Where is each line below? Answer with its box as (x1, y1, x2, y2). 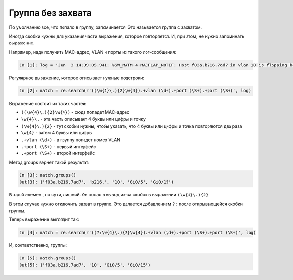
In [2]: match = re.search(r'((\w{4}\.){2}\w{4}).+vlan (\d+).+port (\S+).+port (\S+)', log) (19, 88, 251, 93)
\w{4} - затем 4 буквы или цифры (21, 130, 93, 136)
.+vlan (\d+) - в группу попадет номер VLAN (21, 137, 121, 143)
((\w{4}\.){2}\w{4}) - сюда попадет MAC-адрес (21, 109, 130, 115)
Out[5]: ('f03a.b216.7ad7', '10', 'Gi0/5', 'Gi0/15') (19, 262, 151, 268)
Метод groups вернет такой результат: (9, 159, 90, 165)
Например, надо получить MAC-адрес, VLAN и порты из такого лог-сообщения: (9, 49, 177, 55)
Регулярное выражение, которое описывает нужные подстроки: (9, 75, 144, 81)
